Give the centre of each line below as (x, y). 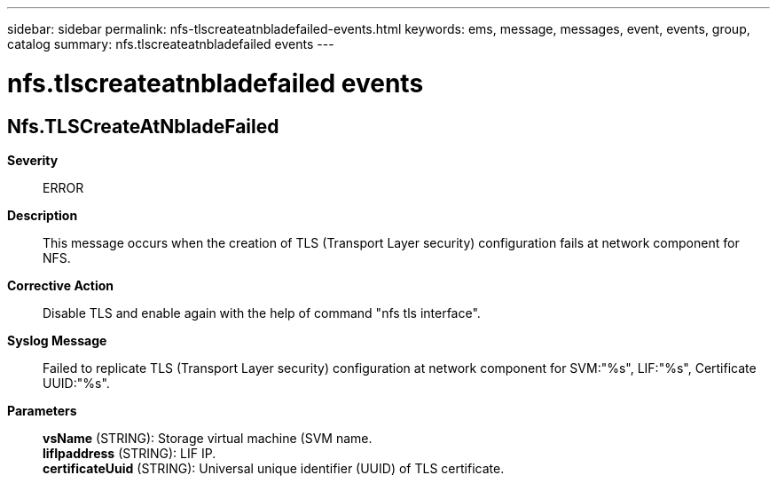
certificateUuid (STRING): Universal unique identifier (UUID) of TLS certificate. (274, 468)
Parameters (42, 410)
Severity (33, 160)
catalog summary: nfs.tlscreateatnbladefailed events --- (171, 44)
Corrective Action (60, 285)
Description (43, 215)
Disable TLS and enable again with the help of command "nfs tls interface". (262, 313)
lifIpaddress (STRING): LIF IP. (129, 453)
